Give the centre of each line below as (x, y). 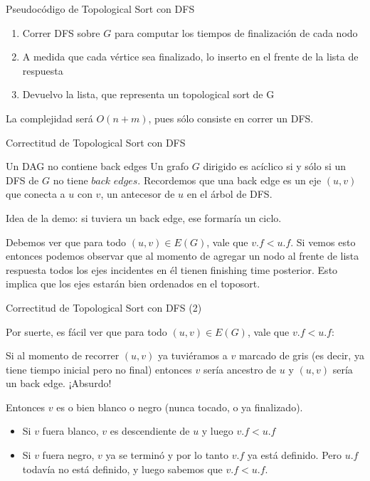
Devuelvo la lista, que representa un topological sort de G (148, 94)
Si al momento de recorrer (63, 355)
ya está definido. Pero (295, 455)
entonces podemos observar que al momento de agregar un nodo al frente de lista (183, 256)
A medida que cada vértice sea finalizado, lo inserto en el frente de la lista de (190, 57)
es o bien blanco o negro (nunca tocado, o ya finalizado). (180, 407)
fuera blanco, (70, 431)
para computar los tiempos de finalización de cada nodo (236, 32)
